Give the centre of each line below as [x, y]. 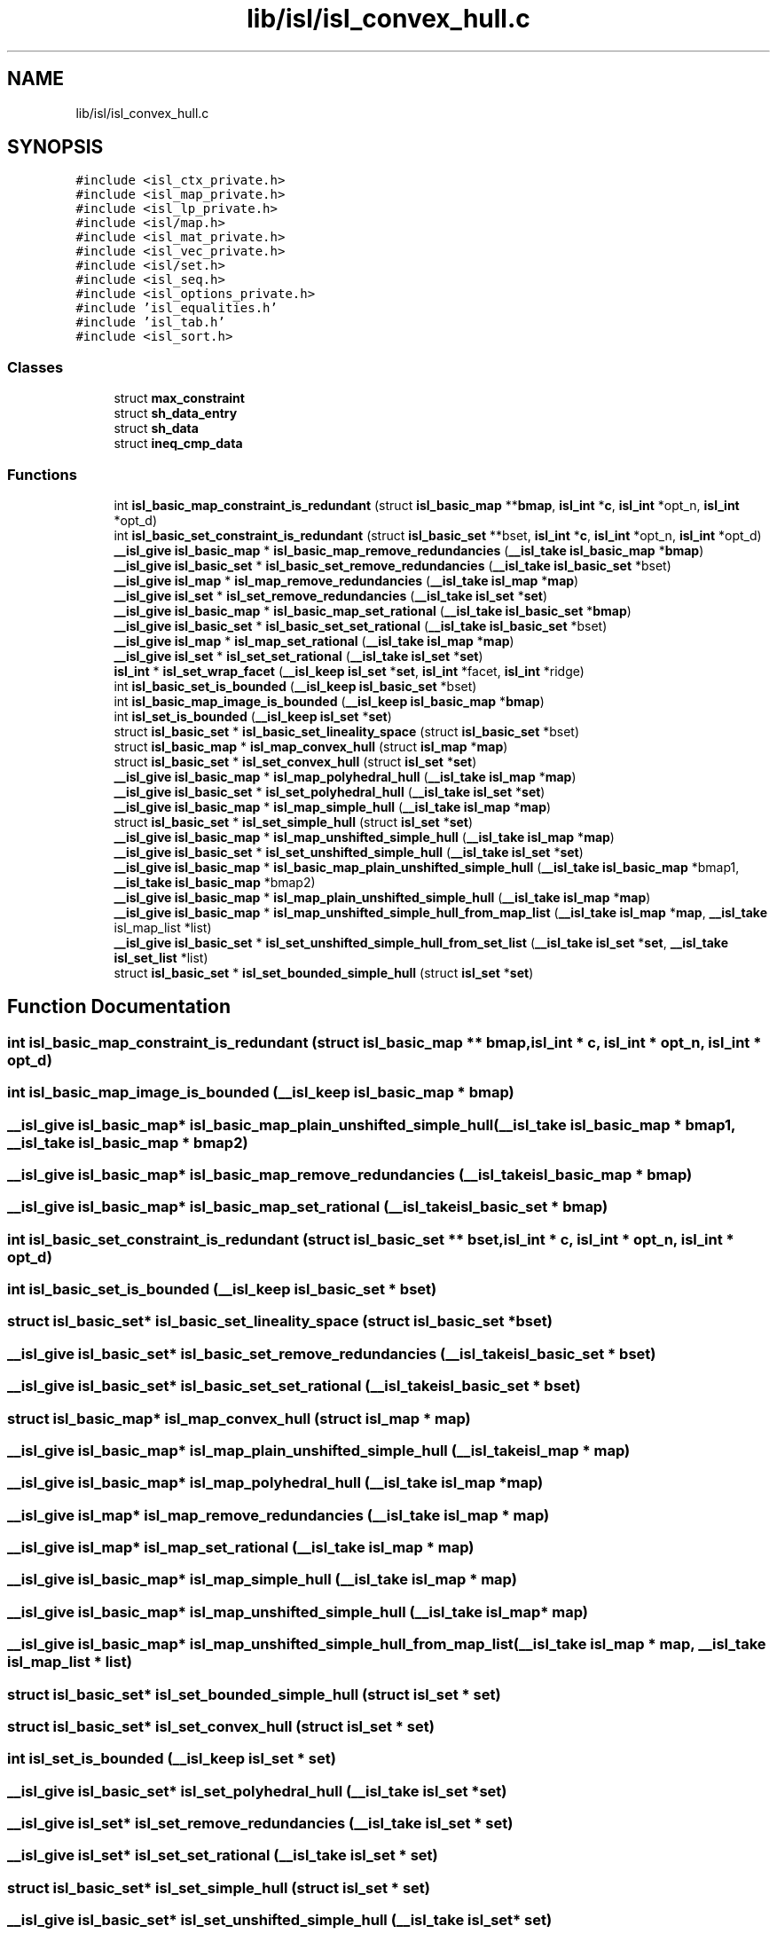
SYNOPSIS [55, 147]
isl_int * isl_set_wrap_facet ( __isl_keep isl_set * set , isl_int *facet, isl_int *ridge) [349, 671]
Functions [42, 474]
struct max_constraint [179, 398]
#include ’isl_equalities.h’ [177, 308]
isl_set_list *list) [161, 957]
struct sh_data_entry [176, 413]
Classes [35, 367]
